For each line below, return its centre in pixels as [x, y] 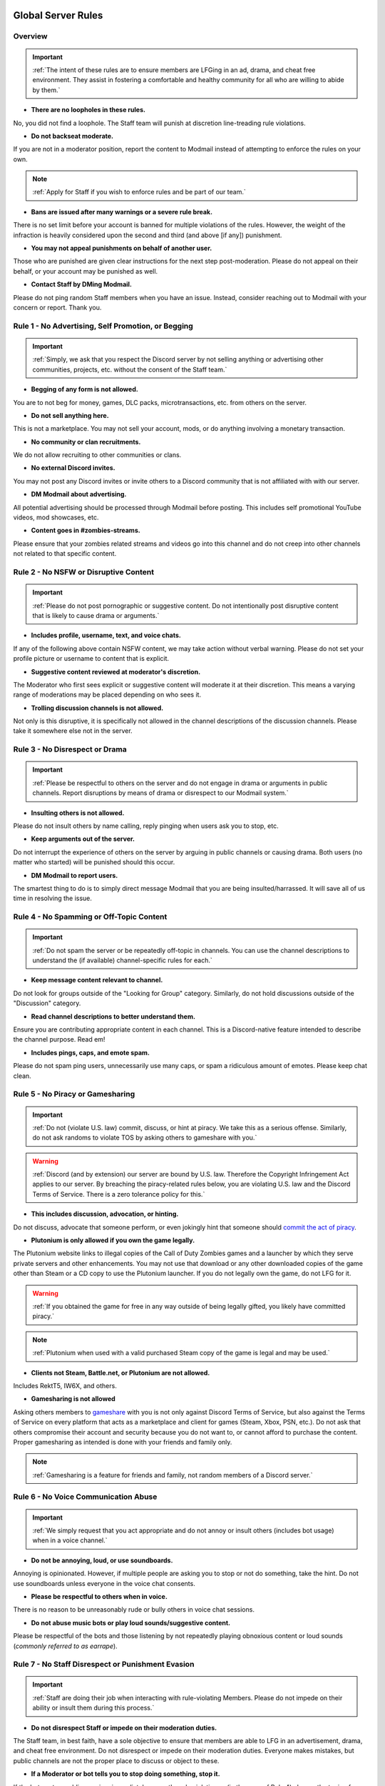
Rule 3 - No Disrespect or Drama [70, 749]
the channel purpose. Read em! [59, 1039]
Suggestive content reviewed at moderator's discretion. [116, 672]
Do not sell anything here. [70, 415]
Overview [30, 36]
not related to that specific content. [65, 554]
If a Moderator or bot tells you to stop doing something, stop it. [125, 1774]
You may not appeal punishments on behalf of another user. [122, 248]
